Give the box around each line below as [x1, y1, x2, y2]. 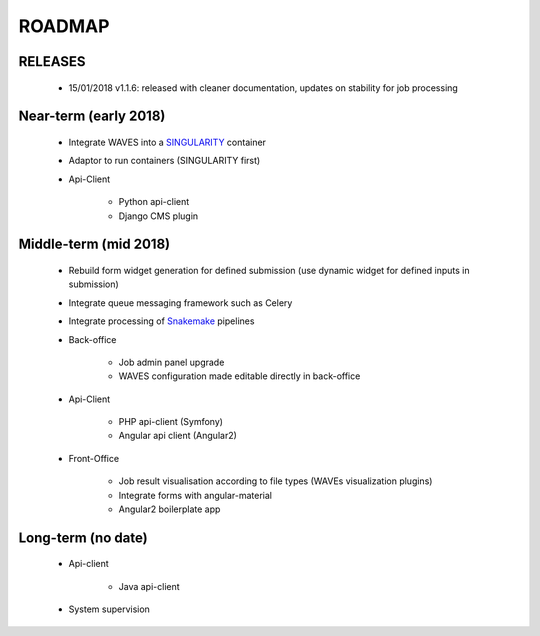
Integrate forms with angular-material [118, 489, 272, 501]
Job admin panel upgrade [118, 356, 225, 368]
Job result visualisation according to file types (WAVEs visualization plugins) [118, 475, 433, 487]
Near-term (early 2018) [18, 108, 166, 125]
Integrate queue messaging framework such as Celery [68, 296, 293, 309]
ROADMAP [18, 15, 110, 37]
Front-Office [68, 452, 120, 464]
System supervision [68, 603, 150, 615]
